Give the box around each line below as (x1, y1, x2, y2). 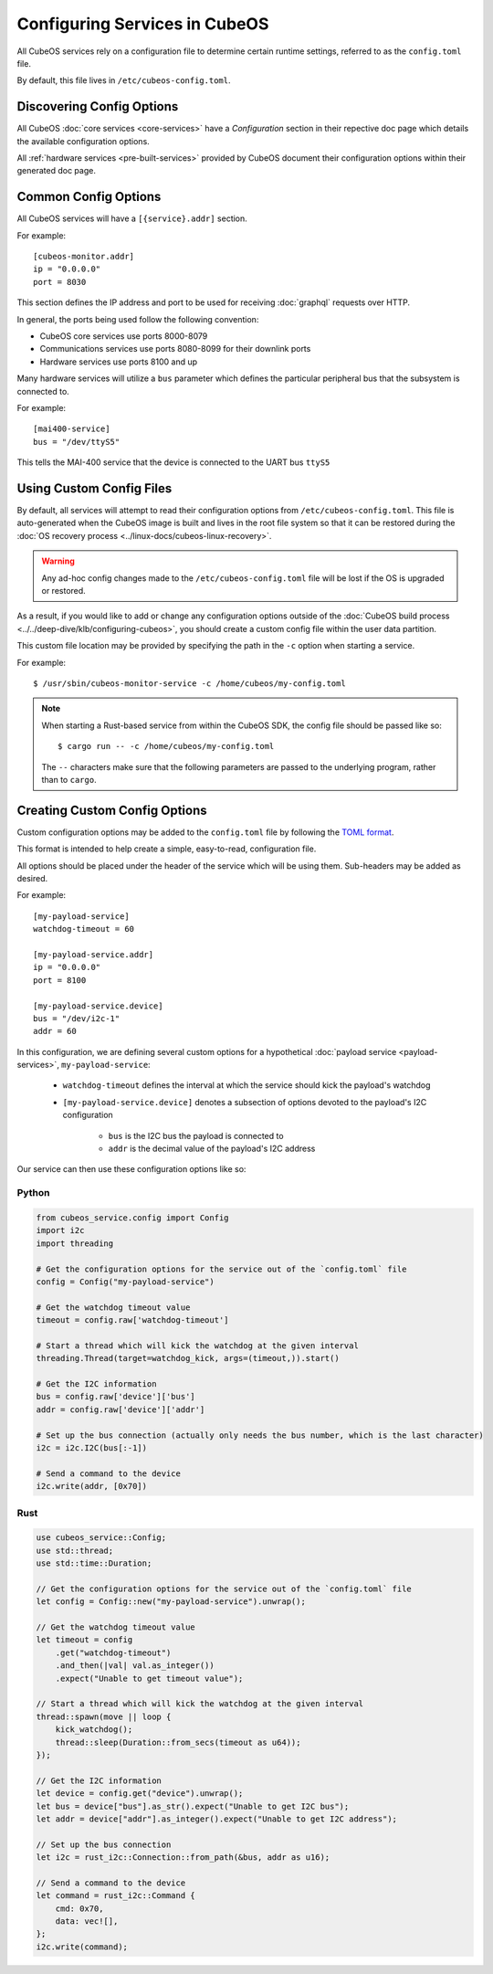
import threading (36, 1238, 114, 1249)
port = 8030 (33, 277, 87, 287)
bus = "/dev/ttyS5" (33, 437, 121, 447)
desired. (16, 873, 48, 884)
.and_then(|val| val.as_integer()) (55, 1661, 215, 1671)
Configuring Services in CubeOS (16, 14, 269, 34)
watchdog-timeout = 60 (33, 924, 135, 934)
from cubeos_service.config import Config (36, 1212, 229, 1223)
